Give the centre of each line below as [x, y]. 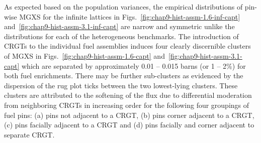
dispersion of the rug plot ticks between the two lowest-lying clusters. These [121, 85]
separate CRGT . [29, 134]
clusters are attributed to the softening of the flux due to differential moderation [128, 95]
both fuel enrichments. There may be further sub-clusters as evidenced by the [124, 76]
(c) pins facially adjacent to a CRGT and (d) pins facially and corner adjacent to [129, 125]
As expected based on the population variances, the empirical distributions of [123, 7]
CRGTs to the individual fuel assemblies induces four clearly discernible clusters [127, 46]
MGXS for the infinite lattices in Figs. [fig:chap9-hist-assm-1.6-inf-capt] [130, 16]
